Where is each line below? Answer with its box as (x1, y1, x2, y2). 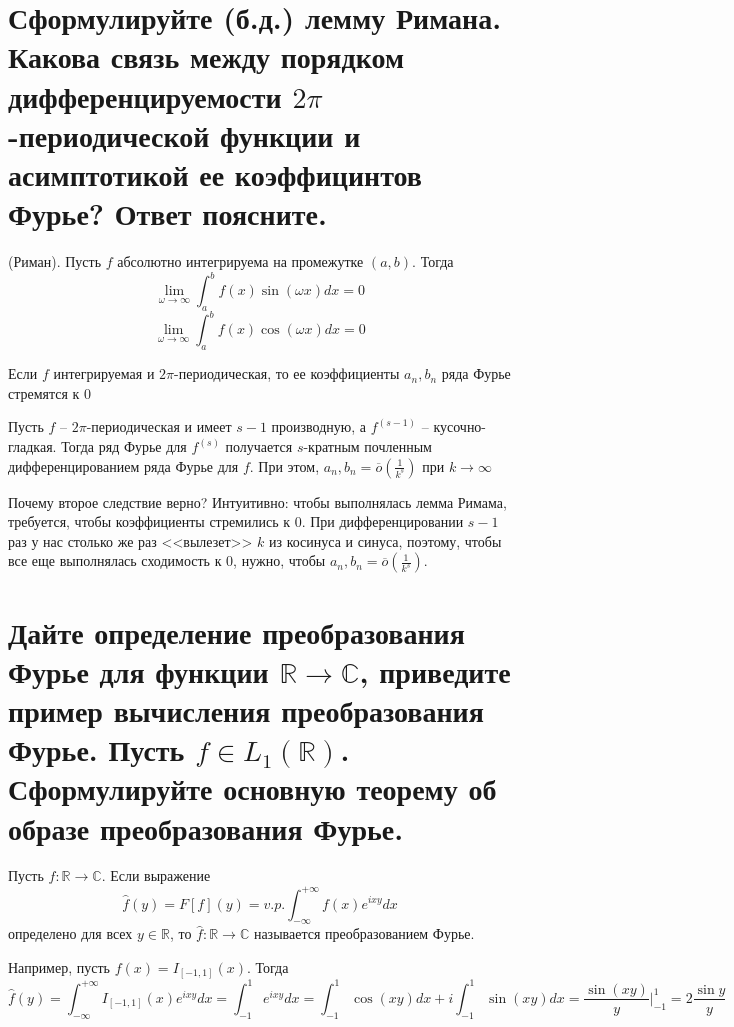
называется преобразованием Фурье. (253, 923, 475, 944)
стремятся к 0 (8, 382, 92, 403)
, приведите (359, 650, 511, 691)
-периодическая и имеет (86, 416, 232, 437)
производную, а (271, 416, 367, 437)
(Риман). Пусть (8, 251, 102, 272)
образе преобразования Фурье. (8, 807, 404, 848)
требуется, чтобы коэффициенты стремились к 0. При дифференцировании (8, 511, 464, 532)
